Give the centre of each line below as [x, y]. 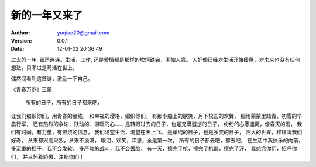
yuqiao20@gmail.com [83, 33]
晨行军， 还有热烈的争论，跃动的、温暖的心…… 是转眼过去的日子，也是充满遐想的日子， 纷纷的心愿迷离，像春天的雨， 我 [157, 124]
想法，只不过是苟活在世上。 [44, 68]
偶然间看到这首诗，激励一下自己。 [52, 78]
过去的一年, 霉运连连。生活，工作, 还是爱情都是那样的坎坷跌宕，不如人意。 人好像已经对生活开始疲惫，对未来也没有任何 [155, 60]
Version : [21, 40]
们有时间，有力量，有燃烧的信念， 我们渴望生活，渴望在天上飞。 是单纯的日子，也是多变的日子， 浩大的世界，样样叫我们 [157, 132]
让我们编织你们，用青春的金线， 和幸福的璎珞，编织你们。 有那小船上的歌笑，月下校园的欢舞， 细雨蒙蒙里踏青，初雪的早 [157, 116]
